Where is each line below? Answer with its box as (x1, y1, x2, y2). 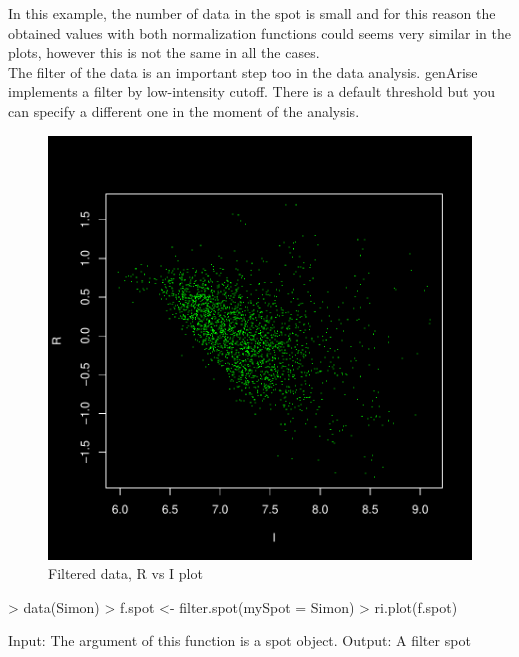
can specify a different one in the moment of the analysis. (8, 100, 360, 121)
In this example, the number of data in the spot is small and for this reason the (8, 3, 496, 23)
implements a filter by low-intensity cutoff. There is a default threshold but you (8, 81, 495, 102)
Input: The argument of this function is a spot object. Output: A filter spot (8, 630, 471, 651)
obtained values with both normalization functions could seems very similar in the (8, 22, 511, 43)
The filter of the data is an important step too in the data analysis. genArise (8, 61, 478, 82)
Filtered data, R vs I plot (48, 563, 203, 584)
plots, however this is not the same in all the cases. (8, 42, 320, 63)
